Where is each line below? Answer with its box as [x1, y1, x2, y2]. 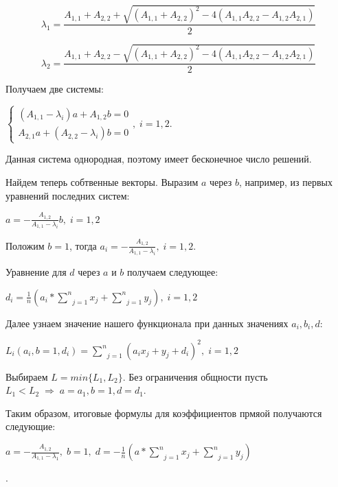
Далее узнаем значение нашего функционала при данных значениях [5, 316, 289, 330]
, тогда [69, 238, 97, 252]
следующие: [5, 419, 56, 433]
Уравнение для [5, 265, 67, 278]
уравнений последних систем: [5, 188, 130, 202]
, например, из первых [238, 174, 333, 189]
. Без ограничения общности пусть [122, 369, 268, 383]
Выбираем [5, 369, 48, 383]
